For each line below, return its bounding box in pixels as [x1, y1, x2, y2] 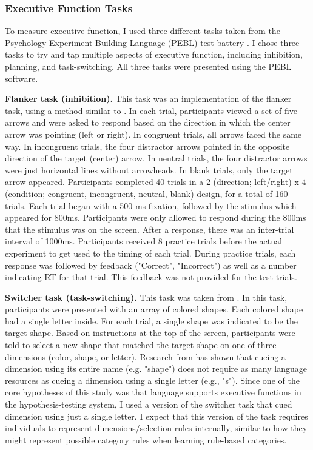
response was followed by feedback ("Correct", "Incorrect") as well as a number [5, 258, 297, 271]
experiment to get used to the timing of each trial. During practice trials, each [5, 246, 296, 259]
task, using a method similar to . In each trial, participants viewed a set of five [5, 104, 297, 116]
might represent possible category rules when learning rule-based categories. [5, 433, 287, 446]
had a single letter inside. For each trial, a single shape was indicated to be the [5, 314, 298, 327]
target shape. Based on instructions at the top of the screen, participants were [5, 326, 295, 339]
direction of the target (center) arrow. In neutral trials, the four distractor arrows [5, 152, 308, 164]
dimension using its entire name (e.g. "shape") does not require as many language [5, 362, 307, 375]
